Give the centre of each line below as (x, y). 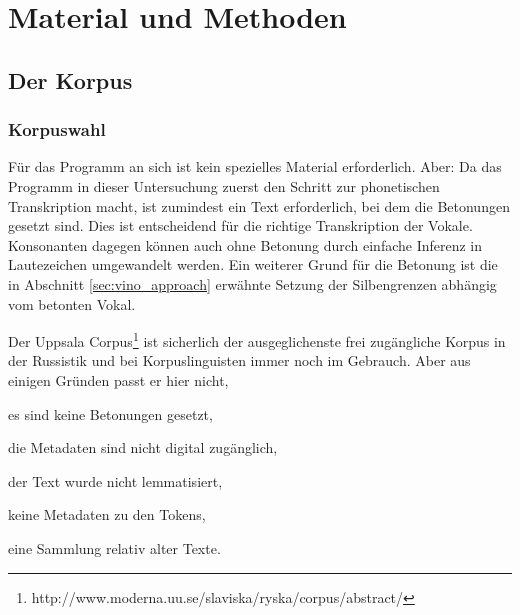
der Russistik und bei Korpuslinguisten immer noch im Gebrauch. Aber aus (239, 360)
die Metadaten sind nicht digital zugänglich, (143, 447)
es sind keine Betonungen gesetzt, (110, 413)
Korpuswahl (57, 129)
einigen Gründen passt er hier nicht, (118, 379)
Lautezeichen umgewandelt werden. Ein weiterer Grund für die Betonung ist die (253, 264)
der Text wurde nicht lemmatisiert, (115, 480)
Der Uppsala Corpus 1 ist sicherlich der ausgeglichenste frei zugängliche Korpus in (257, 339)
